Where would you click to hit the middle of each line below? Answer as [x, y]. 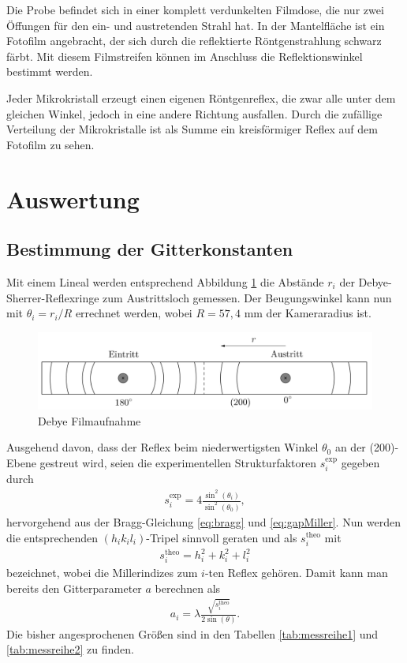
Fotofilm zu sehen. [50, 144]
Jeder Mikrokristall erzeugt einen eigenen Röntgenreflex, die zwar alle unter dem [201, 97]
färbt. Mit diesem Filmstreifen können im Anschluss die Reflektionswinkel [185, 56]
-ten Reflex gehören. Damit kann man [296, 573]
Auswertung [73, 199]
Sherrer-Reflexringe [53, 297]
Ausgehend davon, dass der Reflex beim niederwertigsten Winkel [162, 447]
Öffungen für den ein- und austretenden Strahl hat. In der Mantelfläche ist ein [196, 25]
